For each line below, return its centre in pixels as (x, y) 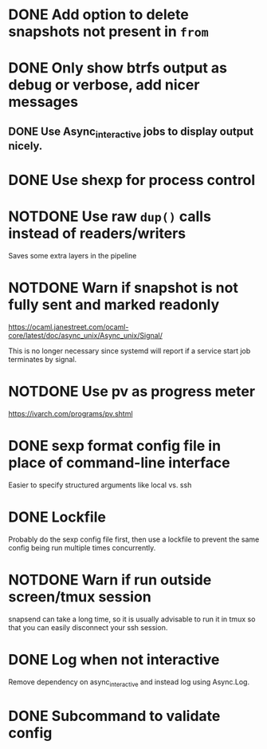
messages (43, 102)
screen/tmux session (80, 597)
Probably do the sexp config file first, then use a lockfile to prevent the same (134, 539)
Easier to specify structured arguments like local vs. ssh (100, 485)
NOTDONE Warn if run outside (110, 580)
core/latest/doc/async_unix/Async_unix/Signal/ (86, 336)
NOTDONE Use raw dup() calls (110, 217)
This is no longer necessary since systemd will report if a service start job (130, 351)
